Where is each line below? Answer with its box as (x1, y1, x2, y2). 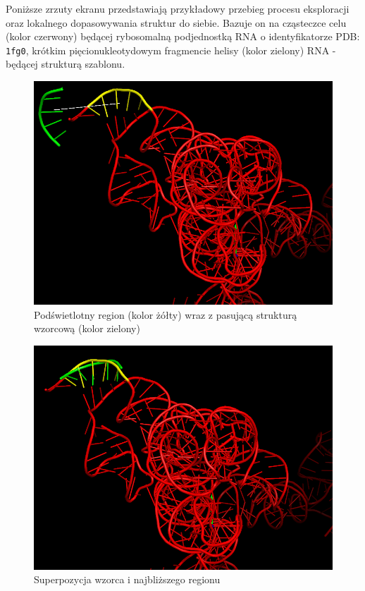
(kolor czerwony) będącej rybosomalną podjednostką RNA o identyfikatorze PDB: (6, 29, 360, 44)
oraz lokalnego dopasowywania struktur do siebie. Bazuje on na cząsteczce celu (6, 15, 347, 30)
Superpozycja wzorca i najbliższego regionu (34, 572, 221, 587)
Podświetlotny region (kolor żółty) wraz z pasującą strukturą (34, 307, 297, 322)
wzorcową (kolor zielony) (34, 321, 140, 336)
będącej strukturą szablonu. (6, 56, 125, 71)
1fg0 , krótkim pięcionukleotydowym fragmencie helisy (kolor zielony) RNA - (6, 42, 336, 57)
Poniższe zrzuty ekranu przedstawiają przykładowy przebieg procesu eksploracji (6, 1, 349, 16)
